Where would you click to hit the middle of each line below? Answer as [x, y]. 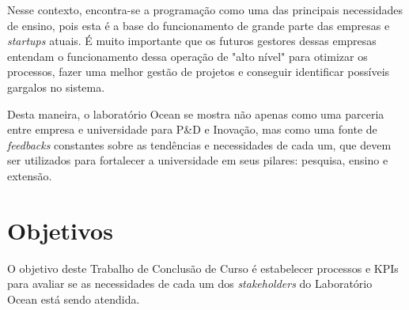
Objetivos [60, 230]
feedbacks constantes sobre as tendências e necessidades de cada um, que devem [199, 144]
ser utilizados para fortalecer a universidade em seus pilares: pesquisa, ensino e [198, 160]
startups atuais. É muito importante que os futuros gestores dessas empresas [192, 41]
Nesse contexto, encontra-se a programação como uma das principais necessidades [205, 9]
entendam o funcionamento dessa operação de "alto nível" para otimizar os [187, 56]
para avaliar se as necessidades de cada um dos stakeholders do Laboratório [190, 284]
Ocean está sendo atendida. [74, 299]
